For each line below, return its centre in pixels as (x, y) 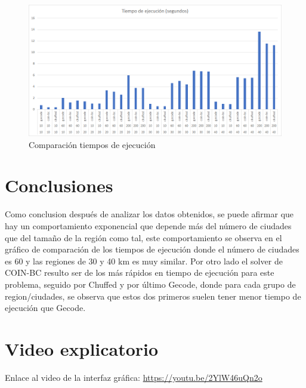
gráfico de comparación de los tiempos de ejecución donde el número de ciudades (152, 249)
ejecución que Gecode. (45, 308)
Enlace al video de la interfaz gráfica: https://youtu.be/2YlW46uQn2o (134, 377)
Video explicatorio (82, 348)
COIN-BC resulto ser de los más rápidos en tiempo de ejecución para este (140, 272)
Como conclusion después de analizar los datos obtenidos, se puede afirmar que (149, 214)
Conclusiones (59, 185)
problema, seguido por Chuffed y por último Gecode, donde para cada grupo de (150, 284)
